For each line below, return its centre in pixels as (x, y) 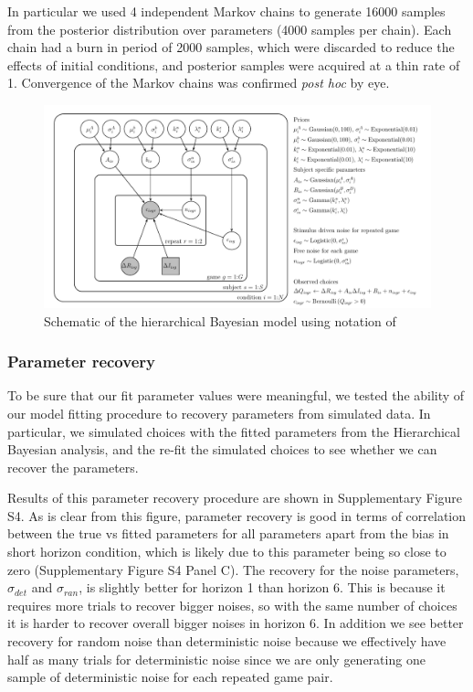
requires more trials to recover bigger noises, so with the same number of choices (232, 605)
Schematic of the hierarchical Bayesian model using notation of (220, 320)
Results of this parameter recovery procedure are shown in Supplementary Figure (235, 498)
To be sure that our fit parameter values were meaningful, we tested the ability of (236, 395)
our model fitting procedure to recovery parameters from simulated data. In (219, 413)
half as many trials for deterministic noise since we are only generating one (216, 659)
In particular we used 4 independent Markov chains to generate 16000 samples (226, 11)
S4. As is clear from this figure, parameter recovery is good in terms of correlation (237, 515)
